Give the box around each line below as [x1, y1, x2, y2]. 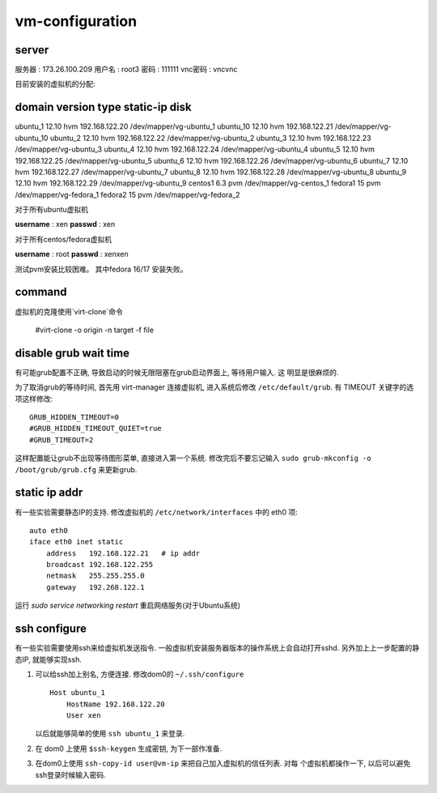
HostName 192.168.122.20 [66, 699, 165, 709]
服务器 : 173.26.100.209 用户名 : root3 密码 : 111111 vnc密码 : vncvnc [15, 65, 238, 75]
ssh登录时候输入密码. [35, 770, 107, 779]
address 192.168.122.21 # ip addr [45, 548, 201, 558]
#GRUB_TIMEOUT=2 [29, 435, 94, 445]
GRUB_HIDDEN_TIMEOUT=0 [29, 413, 120, 422]
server [15, 43, 49, 57]
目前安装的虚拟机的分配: [15, 79, 96, 89]
